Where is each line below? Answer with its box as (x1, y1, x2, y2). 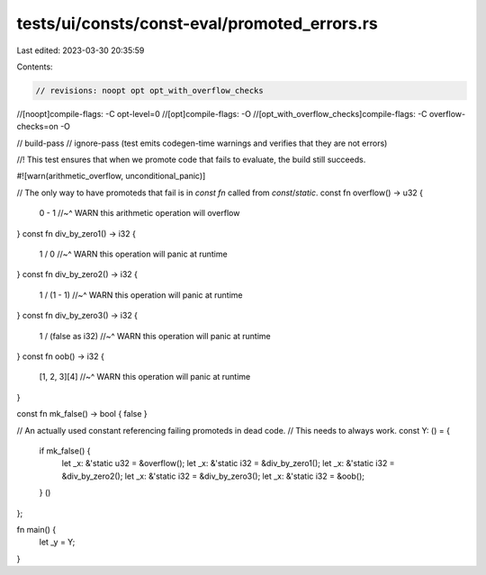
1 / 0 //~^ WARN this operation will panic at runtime (39, 248, 229, 260)
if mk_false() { (39, 445, 91, 456)
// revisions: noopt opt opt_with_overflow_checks (35, 85, 265, 95)
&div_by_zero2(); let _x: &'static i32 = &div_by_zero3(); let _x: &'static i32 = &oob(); (61, 471, 364, 481)
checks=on (16, 121, 58, 132)
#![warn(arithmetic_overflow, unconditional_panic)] (16, 171, 206, 182)
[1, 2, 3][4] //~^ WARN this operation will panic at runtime (39, 372, 251, 382)
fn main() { (16, 524, 57, 535)
